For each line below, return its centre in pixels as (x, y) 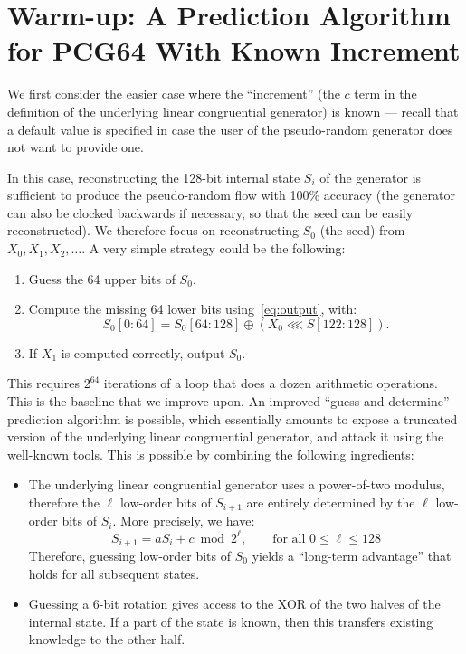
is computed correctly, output (143, 352)
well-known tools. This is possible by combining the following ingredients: (211, 454)
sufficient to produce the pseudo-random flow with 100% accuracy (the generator (231, 195)
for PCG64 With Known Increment (234, 50)
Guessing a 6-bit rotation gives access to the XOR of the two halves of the (234, 604)
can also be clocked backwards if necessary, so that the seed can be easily (210, 212)
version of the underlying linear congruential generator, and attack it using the (226, 436)
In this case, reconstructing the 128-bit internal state (154, 177)
